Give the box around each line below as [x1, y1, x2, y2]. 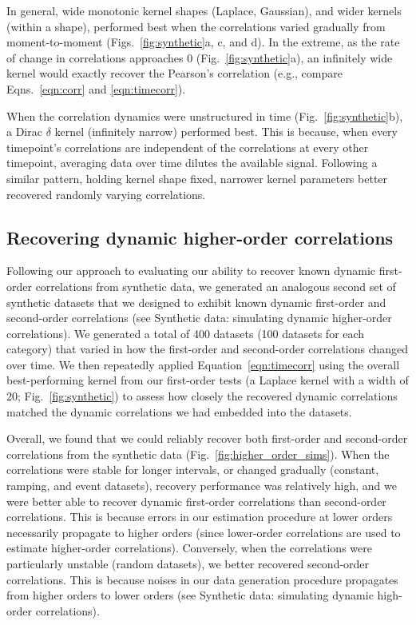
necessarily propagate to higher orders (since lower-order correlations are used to [6, 523, 401, 540]
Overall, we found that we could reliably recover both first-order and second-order [6, 430, 408, 447]
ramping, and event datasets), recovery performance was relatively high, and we [6, 477, 397, 494]
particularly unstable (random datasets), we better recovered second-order [6, 555, 370, 572]
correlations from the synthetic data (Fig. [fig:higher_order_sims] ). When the [6, 445, 390, 462]
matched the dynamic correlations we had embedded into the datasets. [6, 403, 352, 420]
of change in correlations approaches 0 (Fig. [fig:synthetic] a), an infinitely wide [6, 49, 393, 66]
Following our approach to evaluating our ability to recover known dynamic [6, 262, 376, 279]
